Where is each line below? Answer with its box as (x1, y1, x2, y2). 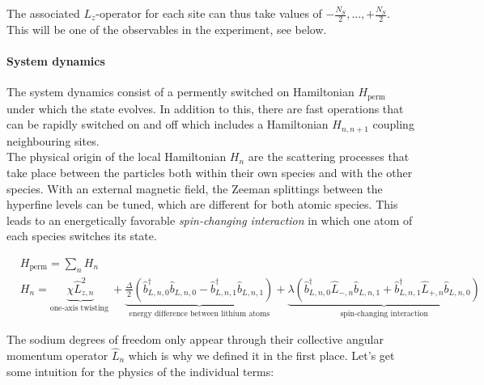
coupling (372, 116, 414, 133)
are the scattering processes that (248, 148, 410, 165)
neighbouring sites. (6, 132, 100, 149)
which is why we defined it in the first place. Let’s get (128, 346, 395, 363)
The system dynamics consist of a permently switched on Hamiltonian (6, 83, 355, 100)
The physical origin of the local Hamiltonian (6, 148, 227, 165)
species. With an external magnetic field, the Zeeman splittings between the (6, 180, 383, 197)
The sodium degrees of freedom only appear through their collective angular (6, 331, 384, 348)
